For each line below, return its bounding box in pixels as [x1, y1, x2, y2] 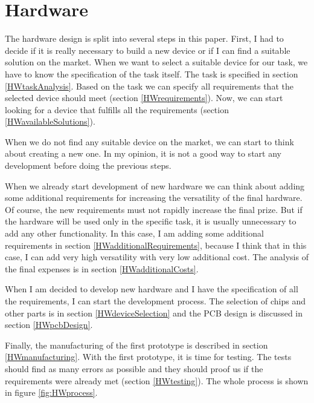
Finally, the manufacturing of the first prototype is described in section [5, 338, 268, 351]
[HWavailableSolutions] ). [5, 115, 95, 128]
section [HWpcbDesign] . [5, 318, 93, 331]
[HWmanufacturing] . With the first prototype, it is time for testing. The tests [5, 350, 292, 363]
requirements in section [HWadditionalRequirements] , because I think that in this [5, 238, 307, 251]
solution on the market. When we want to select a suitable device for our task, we [5, 56, 308, 68]
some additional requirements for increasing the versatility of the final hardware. [5, 191, 303, 204]
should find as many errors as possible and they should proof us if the [5, 362, 263, 375]
